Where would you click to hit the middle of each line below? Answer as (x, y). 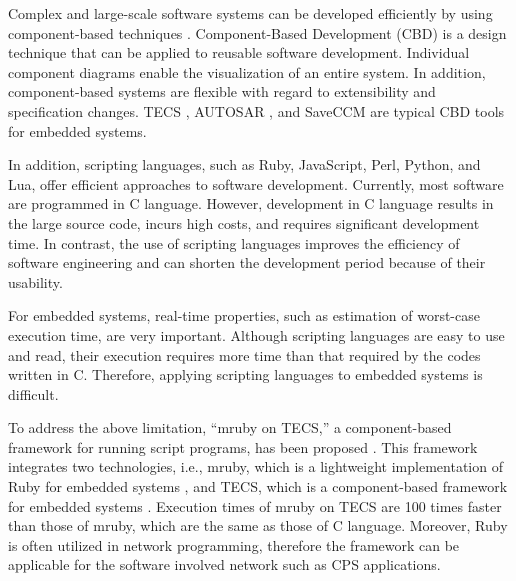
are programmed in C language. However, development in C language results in (251, 203)
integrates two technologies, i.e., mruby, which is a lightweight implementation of (255, 466)
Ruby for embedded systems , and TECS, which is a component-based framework (258, 486)
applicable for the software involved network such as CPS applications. (224, 564)
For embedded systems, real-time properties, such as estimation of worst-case (244, 315)
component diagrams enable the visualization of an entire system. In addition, (247, 71)
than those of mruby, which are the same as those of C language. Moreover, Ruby (258, 525)
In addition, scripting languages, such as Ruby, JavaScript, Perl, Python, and (244, 164)
